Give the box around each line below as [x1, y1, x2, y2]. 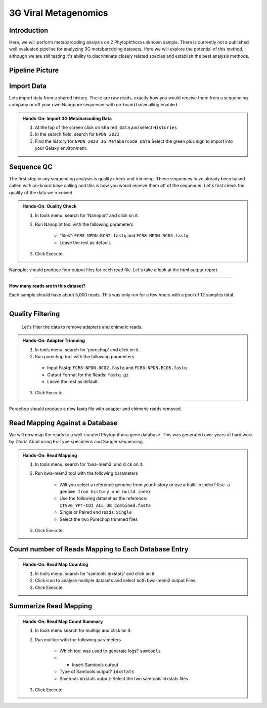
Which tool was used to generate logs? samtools [59, 648, 161, 654]
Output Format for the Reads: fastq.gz [47, 372, 129, 377]
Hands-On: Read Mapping [22, 452, 77, 458]
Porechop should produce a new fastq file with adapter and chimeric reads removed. [9, 406, 182, 412]
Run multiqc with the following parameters [35, 636, 121, 642]
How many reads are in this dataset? [9, 283, 86, 289]
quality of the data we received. [9, 189, 74, 195]
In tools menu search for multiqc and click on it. [35, 627, 132, 633]
